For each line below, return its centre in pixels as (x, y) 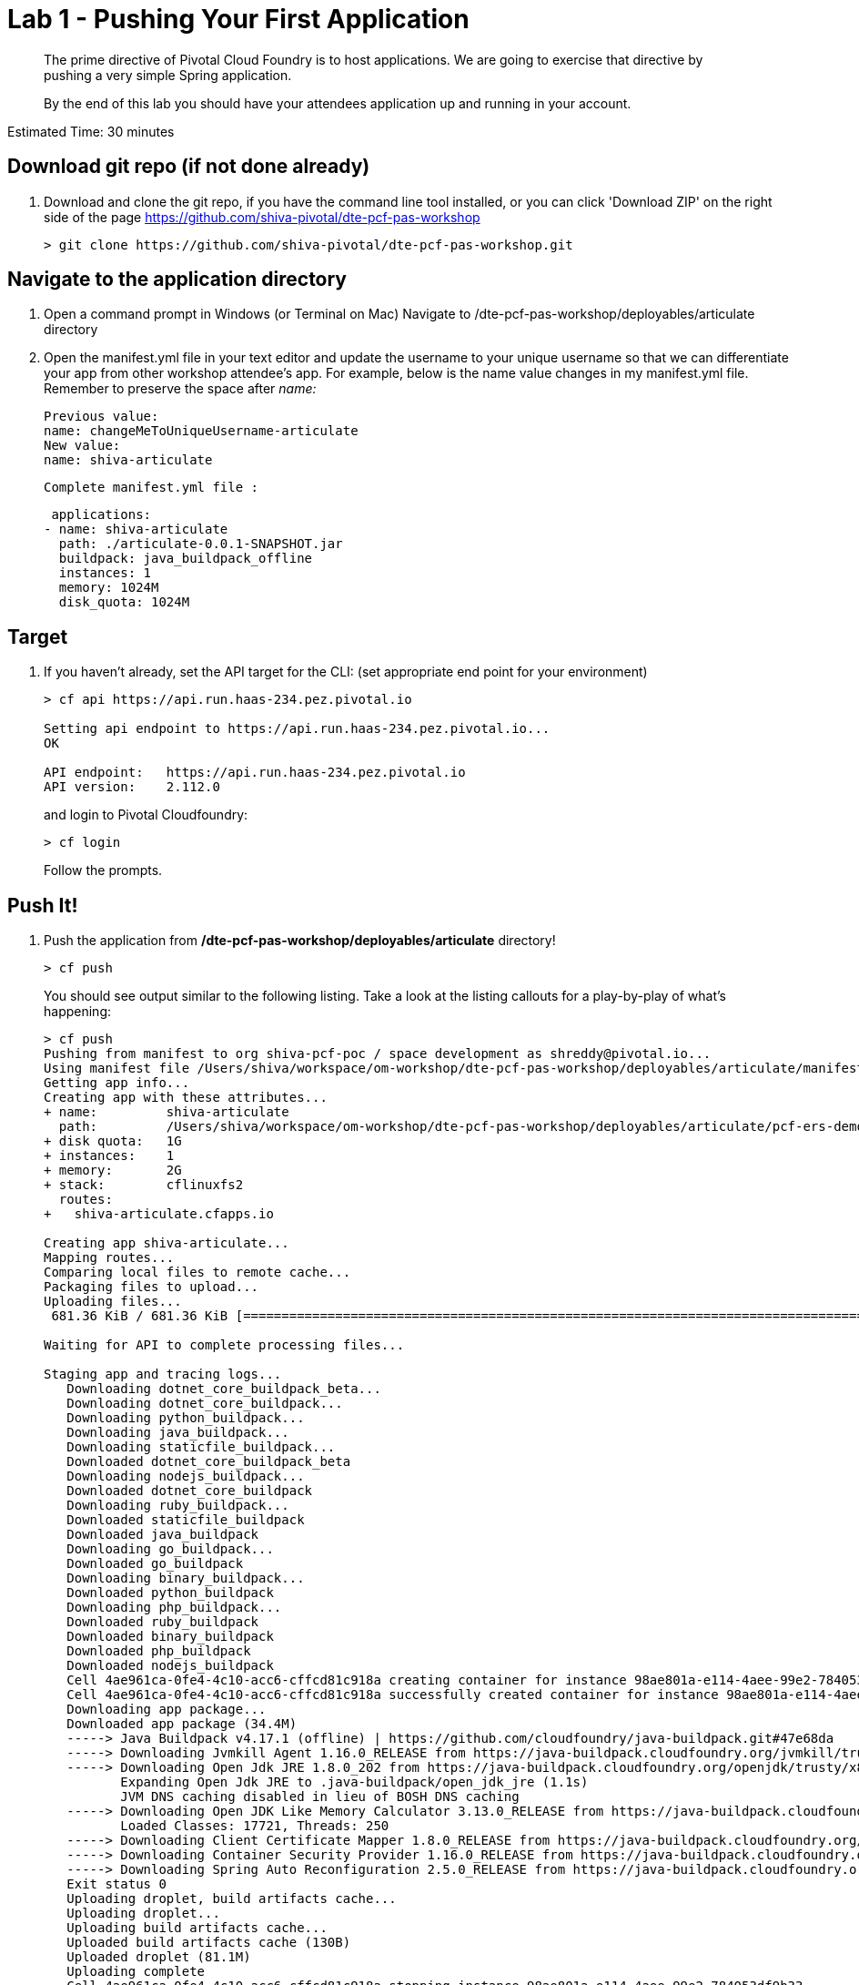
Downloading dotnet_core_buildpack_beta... (224, 1389)
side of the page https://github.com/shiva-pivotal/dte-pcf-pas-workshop (262, 217)
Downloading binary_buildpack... (186, 1578)
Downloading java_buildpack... (178, 1433)
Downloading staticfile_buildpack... (201, 1447)
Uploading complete (136, 1972)
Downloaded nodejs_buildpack (170, 1666)
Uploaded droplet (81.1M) (159, 1957)
